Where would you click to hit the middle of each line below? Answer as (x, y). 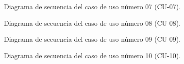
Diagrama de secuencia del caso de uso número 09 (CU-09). (92, 39)
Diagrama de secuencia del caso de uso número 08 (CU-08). (92, 23)
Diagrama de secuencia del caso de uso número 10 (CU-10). (92, 55)
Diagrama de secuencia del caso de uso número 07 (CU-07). (92, 6)
